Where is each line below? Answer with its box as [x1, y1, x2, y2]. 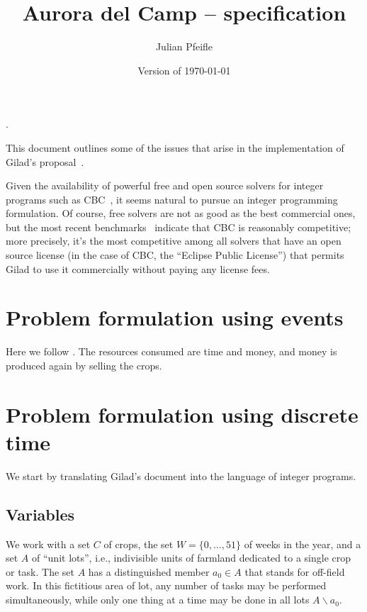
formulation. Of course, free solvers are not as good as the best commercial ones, [6, 206, 356, 221]
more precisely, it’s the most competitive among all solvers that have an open [6, 233, 341, 248]
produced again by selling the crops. [6, 357, 162, 372]
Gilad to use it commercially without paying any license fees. [6, 261, 270, 276]
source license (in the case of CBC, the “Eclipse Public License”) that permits [6, 247, 344, 262]
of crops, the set [103, 536, 174, 551]
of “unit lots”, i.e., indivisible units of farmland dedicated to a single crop [32, 550, 351, 565]
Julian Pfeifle [155, 39, 213, 54]
